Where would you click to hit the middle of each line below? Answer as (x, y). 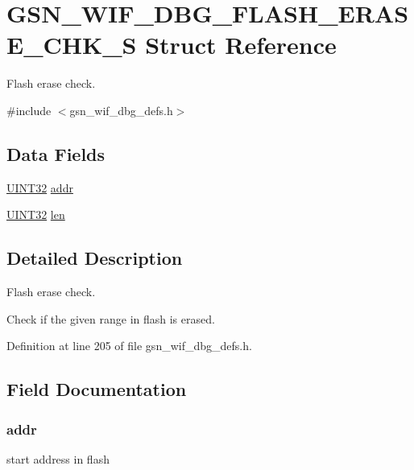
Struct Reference (241, 45)
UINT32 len (36, 214)
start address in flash (58, 458)
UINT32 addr (40, 187)
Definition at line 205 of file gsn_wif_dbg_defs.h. (129, 346)
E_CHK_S (72, 45)
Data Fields (56, 153)
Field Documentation (97, 389)
